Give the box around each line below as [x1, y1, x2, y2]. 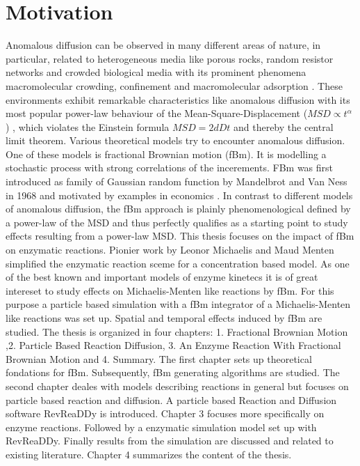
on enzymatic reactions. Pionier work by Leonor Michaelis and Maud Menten [6, 242, 334, 257]
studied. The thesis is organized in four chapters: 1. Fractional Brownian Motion [6, 324, 348, 339]
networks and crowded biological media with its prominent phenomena [6, 65, 306, 79]
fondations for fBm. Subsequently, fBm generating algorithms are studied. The [6, 365, 340, 380]
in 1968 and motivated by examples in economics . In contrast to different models [6, 187, 353, 202]
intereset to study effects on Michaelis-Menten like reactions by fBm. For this [6, 283, 334, 297]
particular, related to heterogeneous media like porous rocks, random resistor [6, 51, 334, 65]
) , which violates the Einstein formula [6, 119, 170, 134]
